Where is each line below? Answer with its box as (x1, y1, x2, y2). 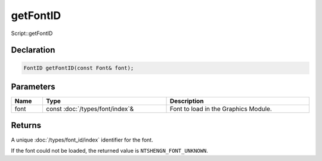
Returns (11, 121, 42, 131)
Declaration (11, 45, 55, 55)
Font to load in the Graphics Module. (169, 105, 273, 113)
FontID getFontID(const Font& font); (23, 64, 134, 71)
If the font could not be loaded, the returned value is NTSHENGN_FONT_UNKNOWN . (11, 147, 208, 154)
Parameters (11, 81, 55, 91)
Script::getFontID (11, 30, 53, 37)
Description (169, 97, 204, 105)
